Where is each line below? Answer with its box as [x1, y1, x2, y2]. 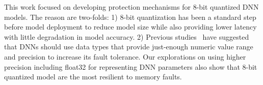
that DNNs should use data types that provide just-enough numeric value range [4, 41, 253, 52]
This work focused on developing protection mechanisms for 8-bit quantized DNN [4, 2, 259, 12]
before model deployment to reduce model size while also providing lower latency [4, 21, 257, 32]
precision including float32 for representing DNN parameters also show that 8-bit [4, 61, 257, 72]
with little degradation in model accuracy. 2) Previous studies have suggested [4, 31, 249, 42]
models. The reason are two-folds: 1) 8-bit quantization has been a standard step [4, 11, 256, 22]
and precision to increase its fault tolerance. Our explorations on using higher [4, 51, 246, 62]
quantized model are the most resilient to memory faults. [4, 71, 182, 82]
